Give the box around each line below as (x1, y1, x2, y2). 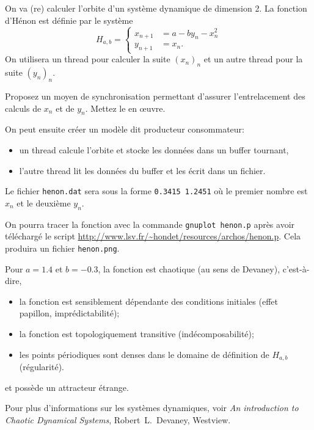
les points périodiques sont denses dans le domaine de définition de (19, 348, 269, 360)
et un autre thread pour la (203, 53, 303, 65)
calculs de (5, 101, 42, 114)
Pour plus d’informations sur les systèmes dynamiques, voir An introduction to (5, 401, 299, 414)
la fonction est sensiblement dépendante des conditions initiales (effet (19, 294, 278, 307)
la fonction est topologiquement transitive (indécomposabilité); (19, 327, 254, 340)
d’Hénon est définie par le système (5, 13, 133, 26)
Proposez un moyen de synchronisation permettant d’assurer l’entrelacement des (5, 90, 305, 103)
